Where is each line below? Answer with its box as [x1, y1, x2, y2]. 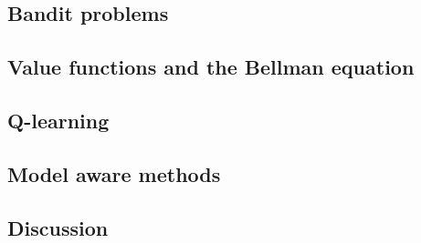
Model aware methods [7, 159, 221, 187]
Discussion [7, 213, 109, 241]
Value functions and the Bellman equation [7, 53, 415, 81]
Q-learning [7, 106, 110, 134]
